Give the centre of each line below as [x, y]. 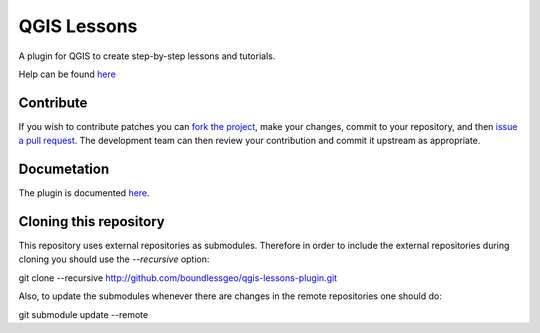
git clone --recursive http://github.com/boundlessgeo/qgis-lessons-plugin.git [178, 277]
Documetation [64, 169]
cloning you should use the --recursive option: [114, 259]
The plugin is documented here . [84, 193]
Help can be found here [67, 74]
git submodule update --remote [83, 314]
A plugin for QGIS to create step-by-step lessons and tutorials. [147, 56]
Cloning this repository [91, 221]
